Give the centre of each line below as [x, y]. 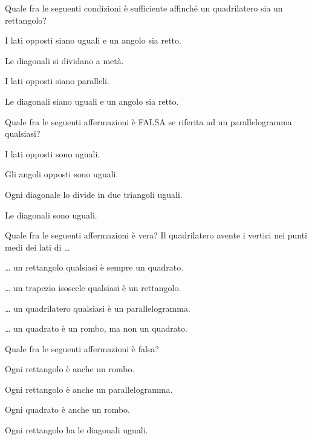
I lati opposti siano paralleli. [57, 81]
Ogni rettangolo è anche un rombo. [70, 369]
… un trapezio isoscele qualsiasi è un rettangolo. [93, 287]
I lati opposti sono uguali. [53, 153]
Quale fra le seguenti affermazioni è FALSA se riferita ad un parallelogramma [148, 121]
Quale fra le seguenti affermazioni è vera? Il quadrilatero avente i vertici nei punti [156, 235]
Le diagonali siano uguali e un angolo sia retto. [92, 101]
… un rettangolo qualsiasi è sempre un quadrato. [94, 267]
